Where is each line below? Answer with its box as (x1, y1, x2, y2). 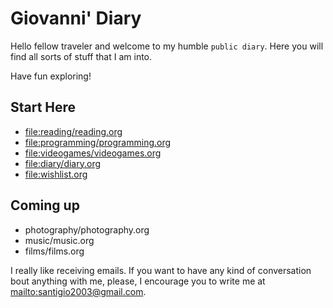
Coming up (10, 197, 80, 214)
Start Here (10, 99, 77, 116)
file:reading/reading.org (24, 125, 123, 137)
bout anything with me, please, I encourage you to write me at (10, 275, 266, 287)
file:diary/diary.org (24, 157, 102, 169)
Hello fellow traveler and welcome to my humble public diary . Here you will (10, 40, 324, 52)
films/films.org (24, 245, 85, 257)
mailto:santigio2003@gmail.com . (10, 285, 147, 297)
